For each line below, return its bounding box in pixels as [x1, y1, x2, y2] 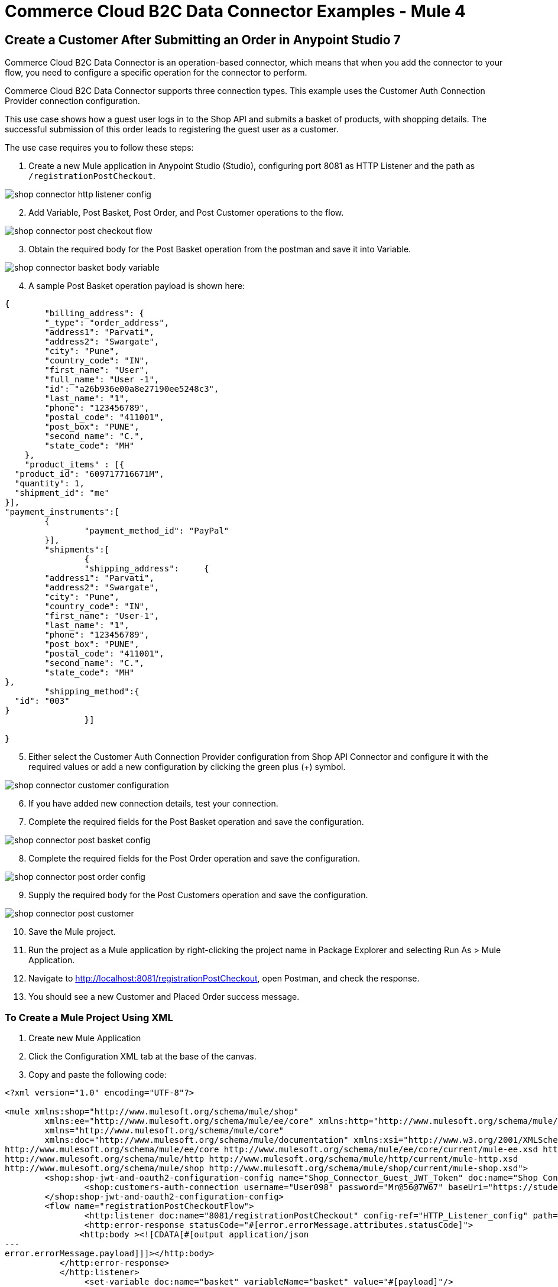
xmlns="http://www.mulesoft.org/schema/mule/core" [44, 1125, 284, 1135]
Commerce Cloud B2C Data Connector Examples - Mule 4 [5, 1, 466, 21]
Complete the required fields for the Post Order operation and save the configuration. [28, 853, 360, 864]
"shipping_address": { [84, 564, 209, 574]
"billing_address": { [44, 308, 145, 318]
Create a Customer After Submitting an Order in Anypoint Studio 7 [5, 32, 401, 47]
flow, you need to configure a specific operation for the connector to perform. [5, 67, 307, 78]
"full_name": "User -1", [44, 375, 160, 385]
